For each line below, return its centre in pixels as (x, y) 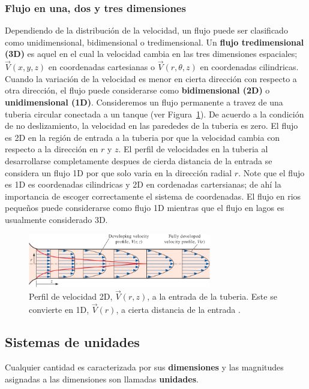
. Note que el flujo (271, 172)
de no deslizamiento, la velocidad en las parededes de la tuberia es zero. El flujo (151, 126)
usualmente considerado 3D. (56, 219)
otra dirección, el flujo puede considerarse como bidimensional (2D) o (137, 90)
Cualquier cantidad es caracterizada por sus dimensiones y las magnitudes (144, 367)
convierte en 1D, (59, 310)
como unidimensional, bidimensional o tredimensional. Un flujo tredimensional (154, 42)
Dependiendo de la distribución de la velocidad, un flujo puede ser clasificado (146, 30)
